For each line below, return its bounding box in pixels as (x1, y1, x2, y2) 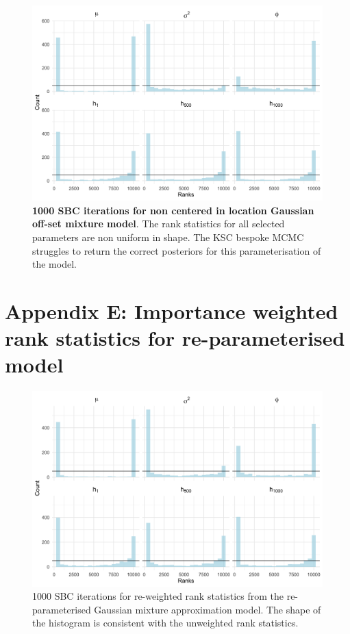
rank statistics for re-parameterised (5, 324, 345, 352)
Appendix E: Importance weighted (5, 297, 338, 325)
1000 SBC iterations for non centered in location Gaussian (32, 203, 314, 217)
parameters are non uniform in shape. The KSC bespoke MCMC (32, 230, 304, 244)
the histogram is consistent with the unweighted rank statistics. (32, 616, 299, 630)
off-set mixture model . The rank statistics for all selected (32, 216, 285, 231)
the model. (32, 257, 77, 271)
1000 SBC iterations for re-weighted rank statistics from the (32, 589, 284, 603)
